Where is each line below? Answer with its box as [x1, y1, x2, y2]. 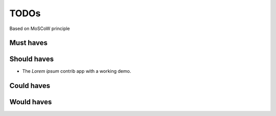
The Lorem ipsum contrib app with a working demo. [22, 68, 131, 74]
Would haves [9, 98, 52, 106]
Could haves [9, 81, 51, 90]
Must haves [9, 39, 48, 47]
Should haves [9, 55, 54, 64]
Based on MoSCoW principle [9, 25, 70, 32]
